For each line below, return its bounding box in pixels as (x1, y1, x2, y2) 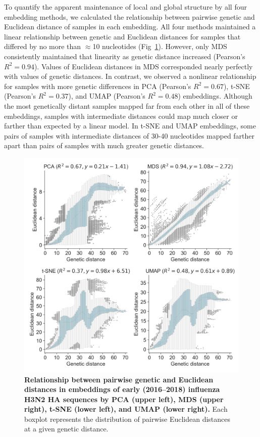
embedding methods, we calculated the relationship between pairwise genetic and (4, 11, 255, 22)
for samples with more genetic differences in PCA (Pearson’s (4, 80, 191, 91)
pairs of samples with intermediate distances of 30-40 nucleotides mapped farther (4, 130, 255, 141)
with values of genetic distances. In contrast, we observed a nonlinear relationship (4, 71, 256, 81)
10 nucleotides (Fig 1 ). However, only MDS (92, 41, 227, 52)
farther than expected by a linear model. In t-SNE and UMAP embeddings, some (4, 120, 256, 131)
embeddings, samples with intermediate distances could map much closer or (4, 110, 238, 121)
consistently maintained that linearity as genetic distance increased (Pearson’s (4, 51, 245, 61)
